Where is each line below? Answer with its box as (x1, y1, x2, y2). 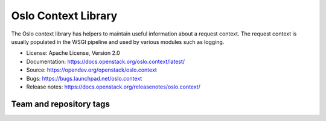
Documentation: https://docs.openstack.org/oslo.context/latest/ (26, 58, 185, 65)
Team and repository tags (11, 99, 110, 109)
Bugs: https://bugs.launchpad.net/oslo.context (26, 75, 142, 82)
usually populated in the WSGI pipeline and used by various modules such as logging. (11, 38, 225, 45)
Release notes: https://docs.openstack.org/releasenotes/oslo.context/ (26, 83, 200, 90)
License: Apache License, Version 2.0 (26, 49, 120, 57)
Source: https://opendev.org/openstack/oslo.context (26, 66, 157, 73)
